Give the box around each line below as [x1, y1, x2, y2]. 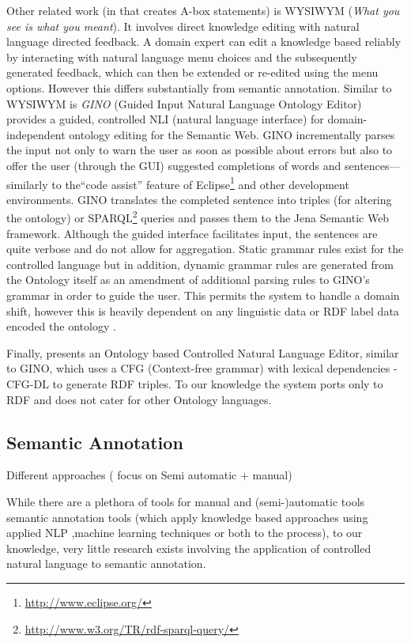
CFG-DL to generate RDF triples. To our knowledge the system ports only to [6, 375, 383, 391]
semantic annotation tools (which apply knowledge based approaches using [6, 509, 368, 525]
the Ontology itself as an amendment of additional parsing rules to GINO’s [6, 271, 370, 288]
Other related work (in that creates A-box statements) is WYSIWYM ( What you [6, 2, 400, 18]
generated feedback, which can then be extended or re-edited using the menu [6, 64, 379, 81]
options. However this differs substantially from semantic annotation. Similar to [6, 79, 392, 96]
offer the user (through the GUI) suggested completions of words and [6, 157, 341, 173]
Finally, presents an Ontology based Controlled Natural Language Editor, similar [6, 344, 399, 361]
